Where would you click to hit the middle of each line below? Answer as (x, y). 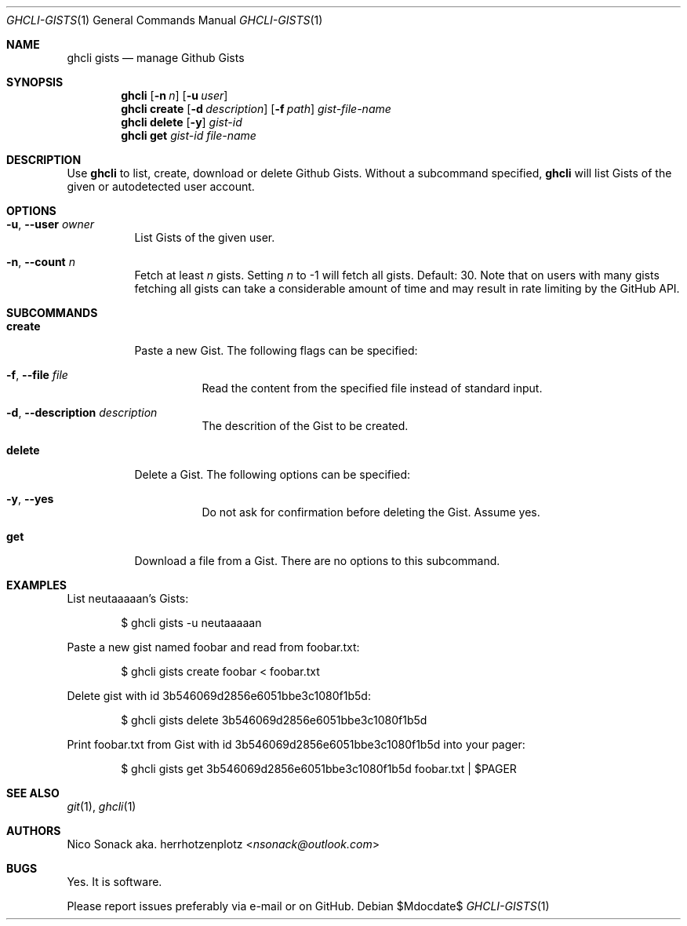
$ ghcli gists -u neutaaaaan (191, 623)
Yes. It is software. (114, 882)
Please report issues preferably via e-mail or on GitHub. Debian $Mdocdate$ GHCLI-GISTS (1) (308, 906)
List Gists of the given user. (205, 237)
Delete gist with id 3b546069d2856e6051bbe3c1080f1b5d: (219, 696)
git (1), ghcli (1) (102, 806)
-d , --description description (82, 412)
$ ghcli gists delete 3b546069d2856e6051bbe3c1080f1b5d (274, 720)
